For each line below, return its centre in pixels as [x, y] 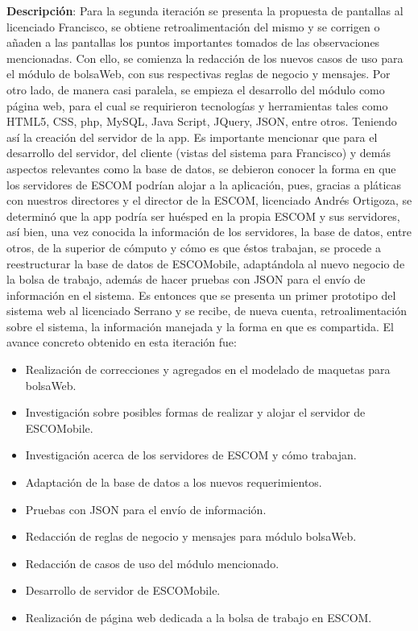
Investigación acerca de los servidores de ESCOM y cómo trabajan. [191, 455]
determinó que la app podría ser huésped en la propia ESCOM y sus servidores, [203, 216]
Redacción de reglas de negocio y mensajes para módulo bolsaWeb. [191, 536]
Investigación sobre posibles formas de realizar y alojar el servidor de [195, 412]
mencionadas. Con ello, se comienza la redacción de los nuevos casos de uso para [205, 58]
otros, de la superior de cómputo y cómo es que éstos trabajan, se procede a [194, 247]
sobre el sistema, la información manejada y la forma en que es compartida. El [200, 326]
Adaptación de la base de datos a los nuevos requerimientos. [174, 482]
